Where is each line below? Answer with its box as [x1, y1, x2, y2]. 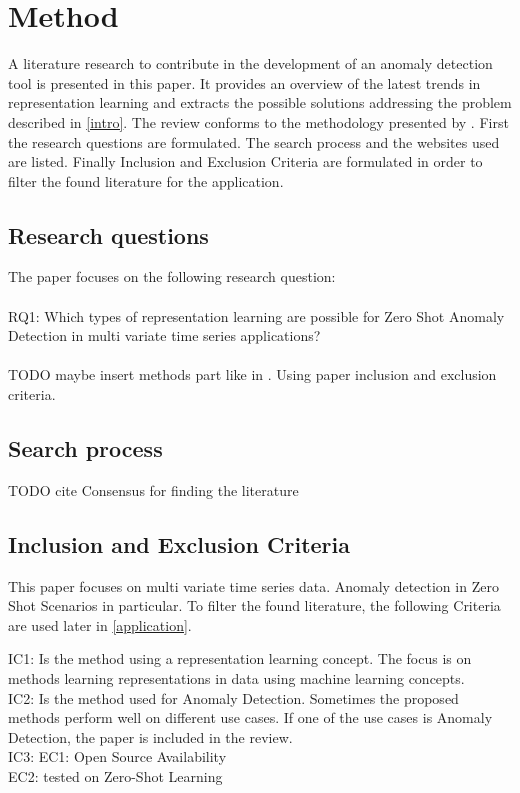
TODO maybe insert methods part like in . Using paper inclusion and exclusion [8, 364, 497, 385]
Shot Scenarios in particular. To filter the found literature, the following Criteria [8, 595, 501, 616]
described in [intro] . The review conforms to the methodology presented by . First [8, 111, 509, 132]
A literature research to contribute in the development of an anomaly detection [8, 53, 493, 74]
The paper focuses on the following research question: [8, 266, 336, 287]
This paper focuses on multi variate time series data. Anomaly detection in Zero [8, 575, 499, 596]
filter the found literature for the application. [8, 170, 284, 191]
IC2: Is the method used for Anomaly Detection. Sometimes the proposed [8, 687, 459, 708]
